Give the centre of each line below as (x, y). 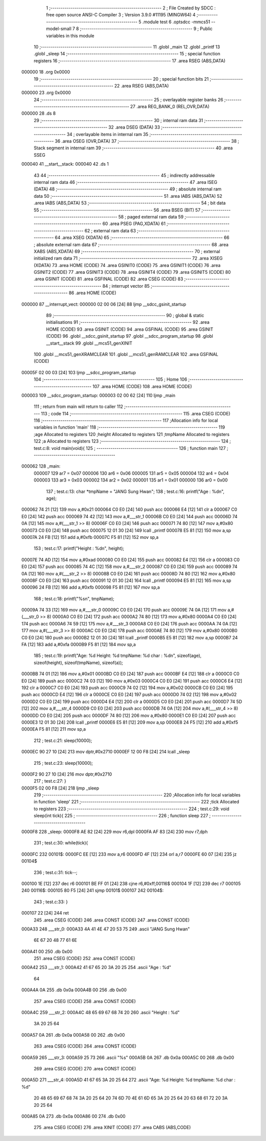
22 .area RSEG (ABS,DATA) (141, 86)
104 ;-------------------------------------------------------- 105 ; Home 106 (110, 379)
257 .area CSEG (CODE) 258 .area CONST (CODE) (85, 1001)
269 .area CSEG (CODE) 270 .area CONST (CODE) (85, 1069)
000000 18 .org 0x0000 (46, 72)
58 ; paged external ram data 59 (151, 217)
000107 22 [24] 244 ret (45, 913)
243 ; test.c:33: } (51, 902)
